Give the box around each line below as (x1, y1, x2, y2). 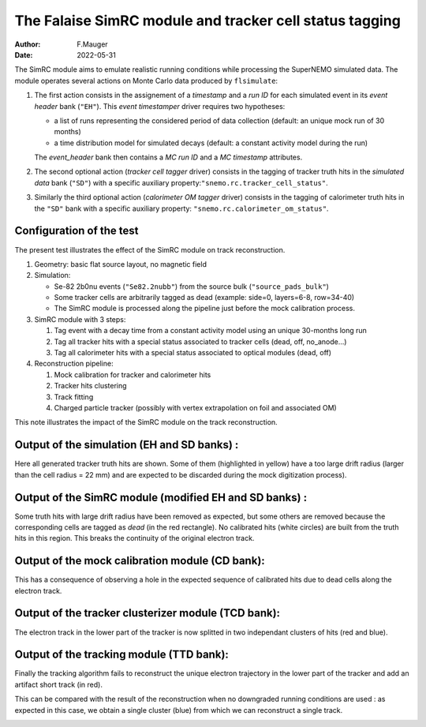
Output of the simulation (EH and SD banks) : (14, 438, 239, 452)
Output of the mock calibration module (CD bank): (14, 554, 266, 568)
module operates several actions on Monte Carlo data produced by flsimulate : (14, 76, 278, 85)
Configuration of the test (14, 224, 139, 238)
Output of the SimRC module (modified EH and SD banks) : (14, 490, 308, 504)
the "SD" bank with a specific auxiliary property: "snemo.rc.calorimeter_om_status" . (34, 204, 329, 213)
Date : (14, 50, 33, 59)
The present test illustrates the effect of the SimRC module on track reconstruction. (14, 245, 286, 254)
